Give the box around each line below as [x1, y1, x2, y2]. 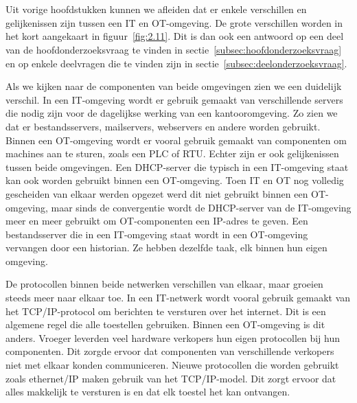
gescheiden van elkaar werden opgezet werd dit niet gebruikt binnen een [5, 186, 308, 200]
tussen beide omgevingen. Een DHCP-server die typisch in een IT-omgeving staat [5, 159, 349, 174]
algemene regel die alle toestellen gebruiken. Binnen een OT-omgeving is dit [5, 317, 325, 332]
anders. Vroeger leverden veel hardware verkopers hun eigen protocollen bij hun [5, 330, 341, 345]
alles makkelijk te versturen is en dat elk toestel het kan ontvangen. [5, 384, 290, 399]
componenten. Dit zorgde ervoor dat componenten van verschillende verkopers [5, 344, 334, 358]
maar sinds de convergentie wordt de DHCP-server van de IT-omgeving [51, 200, 352, 214]
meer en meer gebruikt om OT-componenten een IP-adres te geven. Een [5, 214, 308, 228]
